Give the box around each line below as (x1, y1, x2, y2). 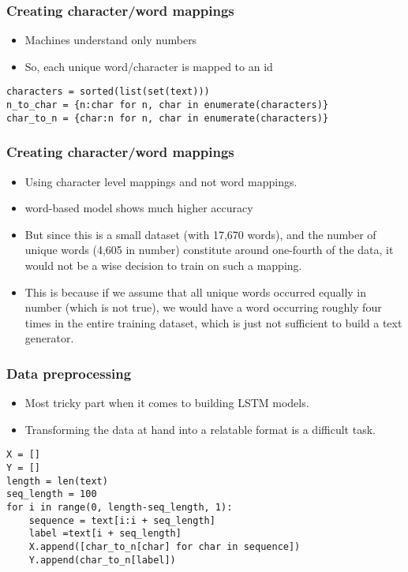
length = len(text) (6, 475, 108, 487)
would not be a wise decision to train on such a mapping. (24, 256, 302, 273)
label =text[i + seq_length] (28, 528, 182, 540)
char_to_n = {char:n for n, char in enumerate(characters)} (6, 112, 329, 124)
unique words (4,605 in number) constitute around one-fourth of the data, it (24, 241, 394, 258)
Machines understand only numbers (24, 32, 197, 48)
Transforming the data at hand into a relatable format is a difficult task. (24, 421, 376, 437)
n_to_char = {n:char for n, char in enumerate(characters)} (6, 99, 329, 111)
